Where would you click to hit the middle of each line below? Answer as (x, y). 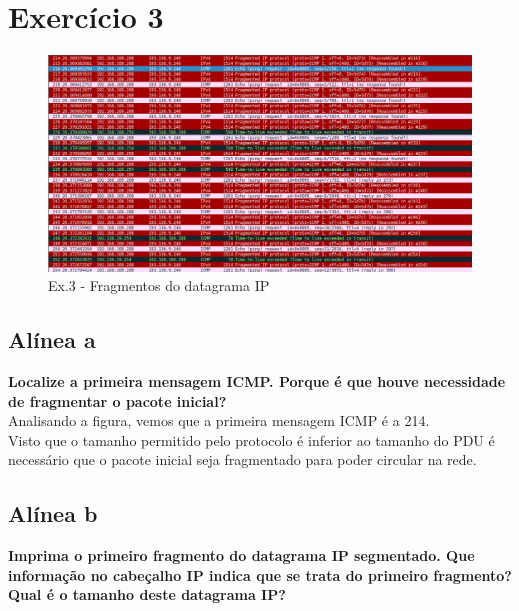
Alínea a (52, 339)
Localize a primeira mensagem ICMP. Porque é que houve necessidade (257, 381)
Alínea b (53, 513)
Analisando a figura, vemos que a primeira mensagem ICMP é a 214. (219, 420)
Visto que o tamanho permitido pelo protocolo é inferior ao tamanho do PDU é (251, 439)
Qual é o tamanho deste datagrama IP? (147, 594)
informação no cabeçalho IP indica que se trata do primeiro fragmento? (260, 574)
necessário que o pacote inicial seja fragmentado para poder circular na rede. (242, 459)
